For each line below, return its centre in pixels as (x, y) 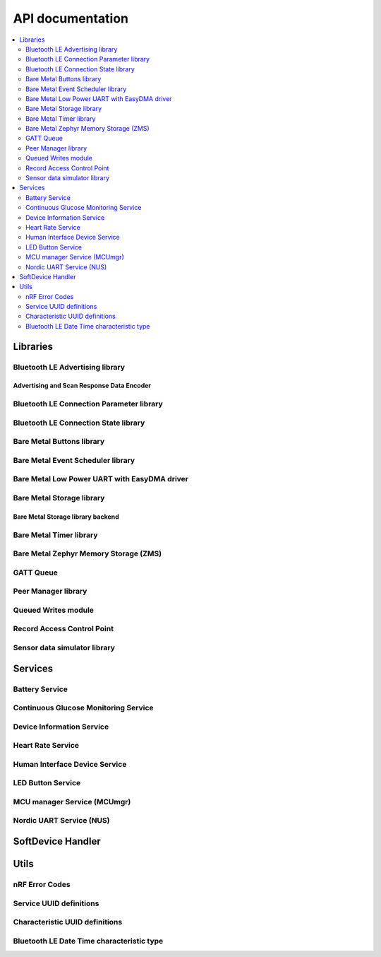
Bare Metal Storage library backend (66, 517)
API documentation (71, 18)
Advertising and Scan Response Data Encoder (82, 386)
